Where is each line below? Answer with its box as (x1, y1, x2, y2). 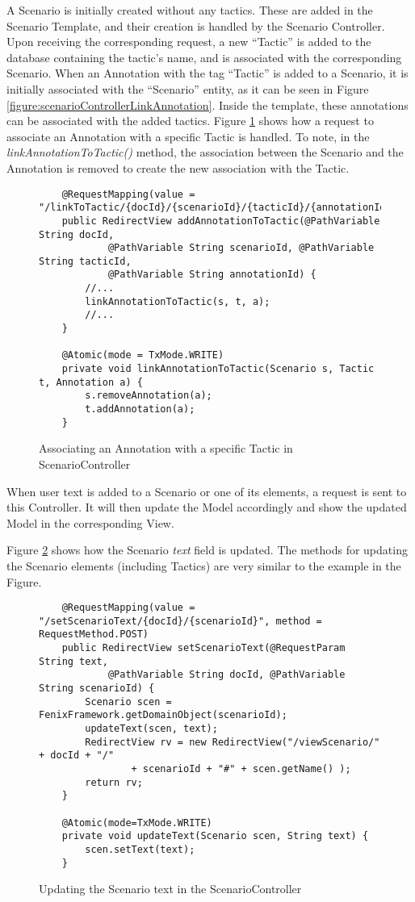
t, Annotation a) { (39, 376, 143, 388)
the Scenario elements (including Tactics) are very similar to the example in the (6, 557, 401, 574)
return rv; (85, 776, 143, 788)
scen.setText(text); (85, 843, 195, 855)
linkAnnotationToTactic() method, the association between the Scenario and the (6, 144, 404, 161)
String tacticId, (39, 255, 132, 267)
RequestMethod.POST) (39, 628, 149, 641)
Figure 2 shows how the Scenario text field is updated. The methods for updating (6, 541, 408, 558)
